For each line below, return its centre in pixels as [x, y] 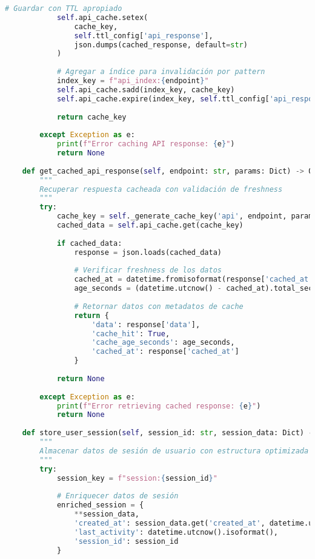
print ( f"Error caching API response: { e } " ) [146, 144]
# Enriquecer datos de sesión [118, 496]
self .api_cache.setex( [102, 17]
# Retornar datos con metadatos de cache [159, 306]
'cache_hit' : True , [131, 334]
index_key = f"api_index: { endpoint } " [133, 81]
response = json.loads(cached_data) [148, 252]
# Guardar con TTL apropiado [64, 8]
